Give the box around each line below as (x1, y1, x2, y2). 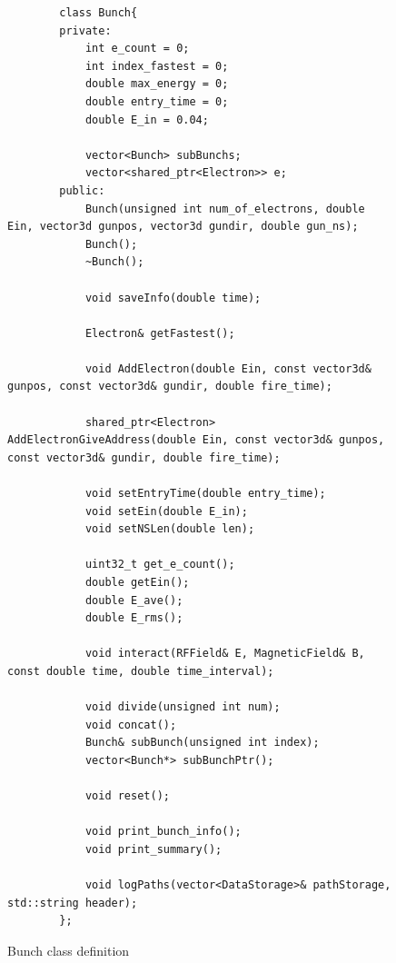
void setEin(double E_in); (84, 504, 248, 518)
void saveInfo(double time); (84, 291, 262, 304)
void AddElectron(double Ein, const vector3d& (84, 362, 371, 375)
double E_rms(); (84, 611, 183, 625)
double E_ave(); (84, 593, 183, 607)
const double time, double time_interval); (7, 664, 274, 678)
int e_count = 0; (84, 42, 190, 55)
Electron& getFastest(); (84, 326, 235, 340)
